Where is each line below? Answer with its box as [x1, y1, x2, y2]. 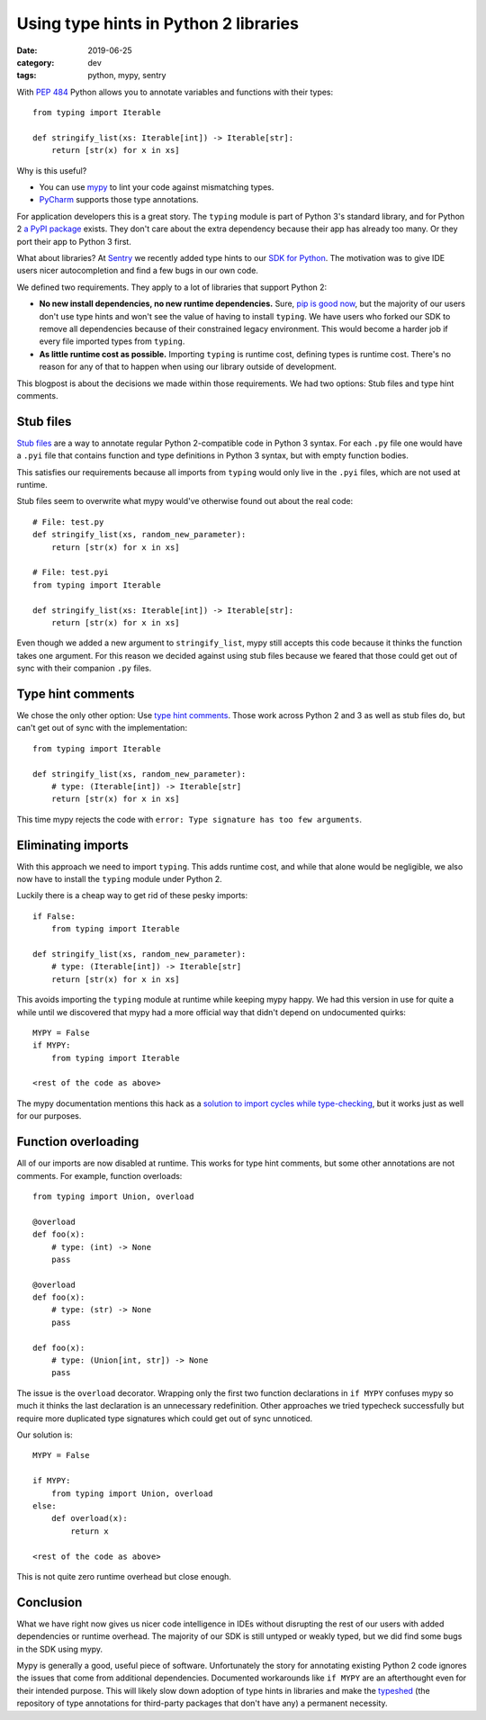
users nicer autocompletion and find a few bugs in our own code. [16, 266, 258, 276]
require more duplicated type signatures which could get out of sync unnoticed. [16, 1413, 313, 1424]
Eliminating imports [16, 837, 130, 852]
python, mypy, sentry [87, 70, 166, 81]
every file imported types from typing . [39, 336, 185, 347]
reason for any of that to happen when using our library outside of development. [39, 361, 337, 373]
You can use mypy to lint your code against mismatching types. [39, 182, 274, 193]
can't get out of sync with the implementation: [16, 723, 188, 734]
